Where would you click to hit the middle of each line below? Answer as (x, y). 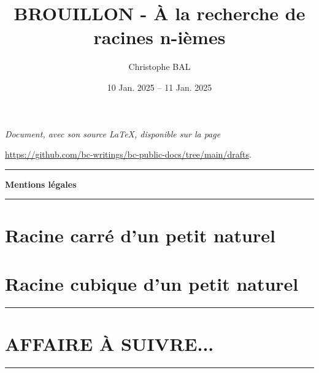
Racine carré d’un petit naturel (140, 235)
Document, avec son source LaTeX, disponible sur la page (113, 133)
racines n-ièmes (159, 37)
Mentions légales (41, 184)
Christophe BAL (159, 67)
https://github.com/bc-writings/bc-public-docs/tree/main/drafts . (128, 154)
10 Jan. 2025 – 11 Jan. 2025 (159, 87)
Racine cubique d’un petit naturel (152, 283)
